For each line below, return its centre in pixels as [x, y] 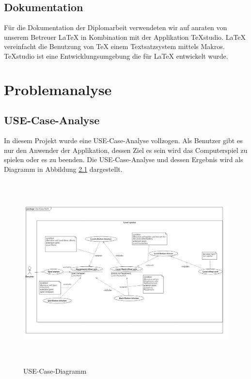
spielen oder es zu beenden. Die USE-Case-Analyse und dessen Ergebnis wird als [124, 159]
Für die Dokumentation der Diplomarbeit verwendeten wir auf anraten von [116, 27]
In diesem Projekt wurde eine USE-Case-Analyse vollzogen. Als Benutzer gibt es [123, 140]
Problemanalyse [58, 89]
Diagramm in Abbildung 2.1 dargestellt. [63, 169]
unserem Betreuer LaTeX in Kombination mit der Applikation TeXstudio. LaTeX [125, 37]
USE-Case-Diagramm [55, 371]
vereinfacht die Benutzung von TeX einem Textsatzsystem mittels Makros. [114, 46]
